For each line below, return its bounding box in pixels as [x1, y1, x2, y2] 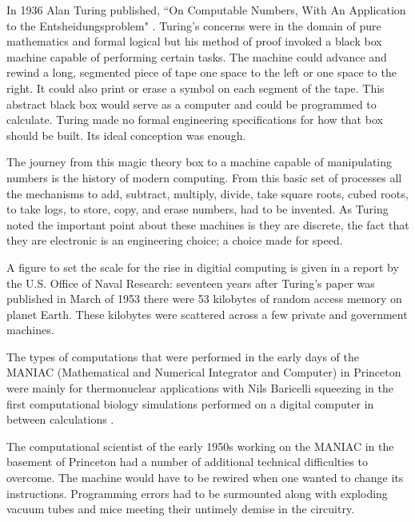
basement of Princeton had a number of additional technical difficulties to [6, 453, 368, 470]
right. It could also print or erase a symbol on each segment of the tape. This [6, 79, 385, 96]
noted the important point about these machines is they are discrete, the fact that [6, 216, 409, 233]
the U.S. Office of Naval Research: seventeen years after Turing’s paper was [6, 274, 375, 291]
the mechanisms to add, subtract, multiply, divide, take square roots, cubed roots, [6, 185, 409, 201]
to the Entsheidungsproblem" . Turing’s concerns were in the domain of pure [6, 17, 381, 34]
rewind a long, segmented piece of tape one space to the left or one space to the [6, 64, 397, 81]
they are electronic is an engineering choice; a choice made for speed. [6, 232, 343, 249]
